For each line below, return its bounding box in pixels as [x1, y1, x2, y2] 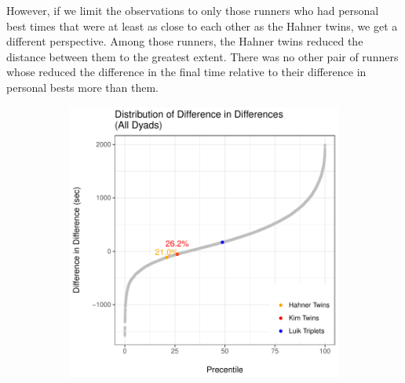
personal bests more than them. [6, 78, 159, 95]
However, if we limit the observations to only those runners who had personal [6, 2, 379, 18]
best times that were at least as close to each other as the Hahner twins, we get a [6, 17, 398, 34]
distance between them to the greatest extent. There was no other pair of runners [6, 48, 399, 64]
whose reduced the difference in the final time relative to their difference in [6, 64, 367, 80]
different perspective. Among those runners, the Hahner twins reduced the [6, 33, 363, 49]
